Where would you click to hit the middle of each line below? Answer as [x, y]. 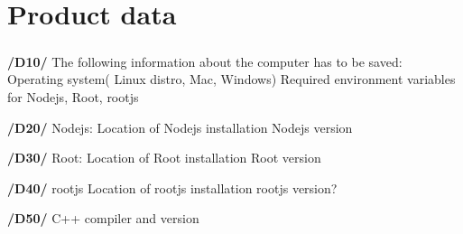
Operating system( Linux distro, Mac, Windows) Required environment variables [231, 79]
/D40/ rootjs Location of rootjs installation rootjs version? [172, 187]
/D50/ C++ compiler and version [103, 218]
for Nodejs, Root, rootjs [73, 96]
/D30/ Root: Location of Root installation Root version [164, 158]
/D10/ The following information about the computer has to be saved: [205, 61]
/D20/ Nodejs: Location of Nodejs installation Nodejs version [180, 127]
